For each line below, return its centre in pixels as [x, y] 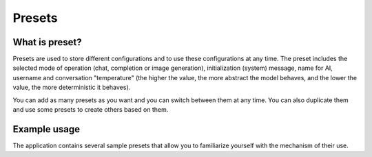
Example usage [46, 129]
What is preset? [47, 42]
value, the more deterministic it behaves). [72, 87]
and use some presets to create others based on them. [91, 110]
